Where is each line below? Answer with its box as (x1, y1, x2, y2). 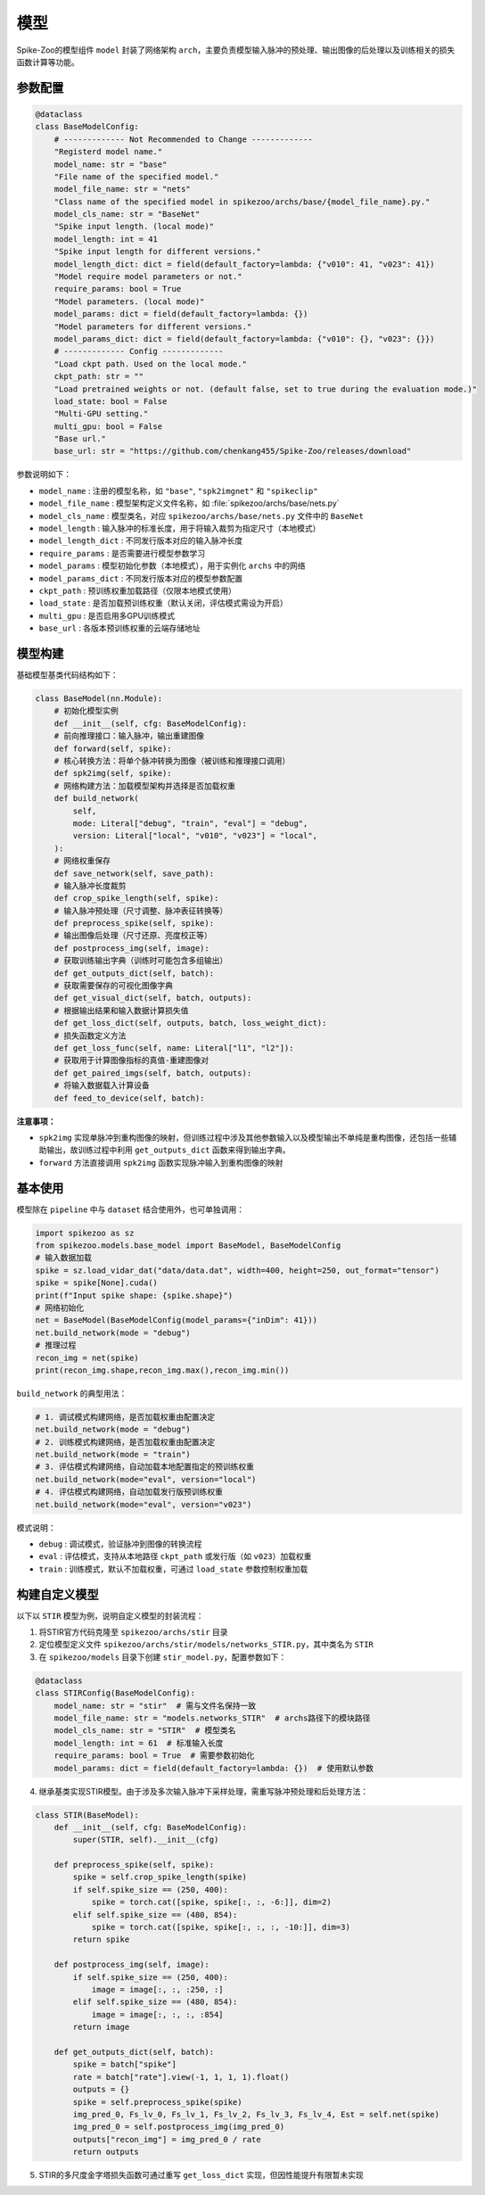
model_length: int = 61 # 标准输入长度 (53, 1737, 224, 1748)
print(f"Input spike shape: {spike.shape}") (35, 1290, 234, 1300)
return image (72, 2022, 130, 2033)
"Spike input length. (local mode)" (53, 221, 214, 232)
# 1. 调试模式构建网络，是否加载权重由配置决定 (35, 1412, 216, 1422)
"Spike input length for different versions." (53, 246, 262, 257)
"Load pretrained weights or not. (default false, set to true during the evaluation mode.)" (53, 384, 477, 394)
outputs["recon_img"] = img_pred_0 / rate (72, 2134, 262, 2144)
